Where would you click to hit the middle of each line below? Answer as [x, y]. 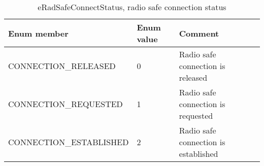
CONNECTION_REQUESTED [65, 104]
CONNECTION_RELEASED [62, 66]
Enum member [38, 33]
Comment [199, 33]
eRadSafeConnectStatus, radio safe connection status [132, 7]
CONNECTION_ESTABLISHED [69, 142]
